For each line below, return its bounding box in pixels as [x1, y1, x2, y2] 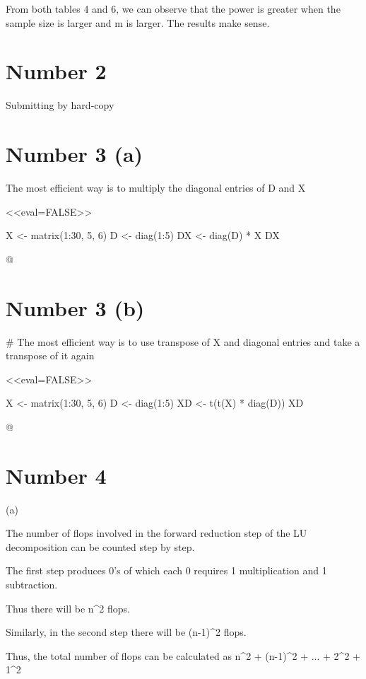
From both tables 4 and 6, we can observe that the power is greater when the [6, 1, 341, 16]
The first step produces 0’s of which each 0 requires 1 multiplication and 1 [6, 563, 327, 578]
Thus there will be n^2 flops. [6, 600, 130, 615]
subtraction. [6, 577, 58, 591]
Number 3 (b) [6, 293, 145, 322]
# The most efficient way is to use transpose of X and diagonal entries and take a [6, 334, 360, 349]
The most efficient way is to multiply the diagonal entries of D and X [6, 180, 306, 195]
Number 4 [6, 460, 107, 489]
